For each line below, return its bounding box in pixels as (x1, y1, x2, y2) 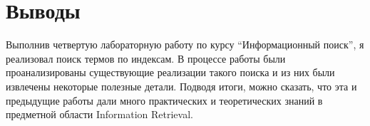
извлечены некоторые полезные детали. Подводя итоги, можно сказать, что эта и (6, 78, 357, 93)
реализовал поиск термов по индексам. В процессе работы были (6, 51, 286, 65)
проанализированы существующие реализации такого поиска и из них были (6, 65, 335, 80)
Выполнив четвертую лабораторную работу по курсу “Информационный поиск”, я (6, 37, 364, 52)
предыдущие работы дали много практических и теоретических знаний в (6, 93, 323, 107)
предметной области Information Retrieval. (6, 107, 193, 122)
